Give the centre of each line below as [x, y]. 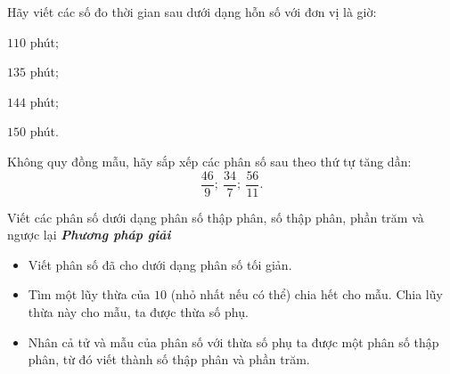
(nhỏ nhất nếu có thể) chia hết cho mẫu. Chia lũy [307, 294]
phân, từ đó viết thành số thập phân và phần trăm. [169, 359]
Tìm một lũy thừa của [89, 294]
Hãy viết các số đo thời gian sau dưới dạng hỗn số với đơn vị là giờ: [192, 12]
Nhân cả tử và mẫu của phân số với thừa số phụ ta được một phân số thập [233, 341]
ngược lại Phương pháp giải [89, 235]
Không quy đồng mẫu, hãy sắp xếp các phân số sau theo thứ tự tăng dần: [209, 161]
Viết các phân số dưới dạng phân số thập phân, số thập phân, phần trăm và [216, 217]
